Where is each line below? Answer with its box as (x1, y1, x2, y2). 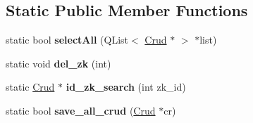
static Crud (6, 79, 55, 94)
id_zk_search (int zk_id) (66, 79, 186, 94)
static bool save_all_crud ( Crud (6, 103, 156, 117)
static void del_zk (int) (6, 56, 111, 70)
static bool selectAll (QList (6, 32, 129, 47)
